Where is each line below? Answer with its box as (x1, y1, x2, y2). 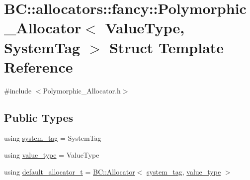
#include (4, 85, 32, 95)
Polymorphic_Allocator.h (43, 85, 121, 95)
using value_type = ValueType (4, 150, 99, 160)
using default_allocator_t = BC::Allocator (4, 166, 135, 177)
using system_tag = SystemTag (4, 133, 101, 143)
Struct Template (109, 37, 224, 57)
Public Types (4, 109, 74, 125)
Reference (4, 56, 73, 77)
